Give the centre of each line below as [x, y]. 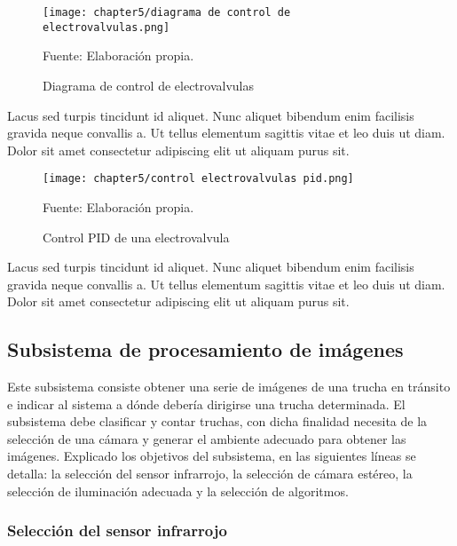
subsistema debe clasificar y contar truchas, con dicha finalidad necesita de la [217, 421]
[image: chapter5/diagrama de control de [167, 12]
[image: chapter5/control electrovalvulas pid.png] [198, 179]
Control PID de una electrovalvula [136, 237]
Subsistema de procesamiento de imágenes [205, 349]
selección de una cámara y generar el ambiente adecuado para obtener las [207, 438]
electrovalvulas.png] [106, 27]
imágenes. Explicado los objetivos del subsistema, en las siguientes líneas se [212, 456]
